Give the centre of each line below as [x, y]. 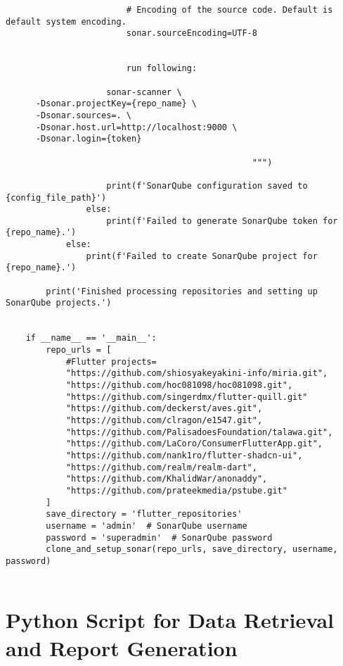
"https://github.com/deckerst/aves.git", [164, 409]
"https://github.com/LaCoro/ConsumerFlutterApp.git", [194, 444]
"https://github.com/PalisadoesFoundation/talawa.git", [199, 432]
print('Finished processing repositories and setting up [182, 291]
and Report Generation [122, 647]
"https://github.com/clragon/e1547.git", [164, 420]
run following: [162, 69]
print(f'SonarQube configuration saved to [207, 186]
